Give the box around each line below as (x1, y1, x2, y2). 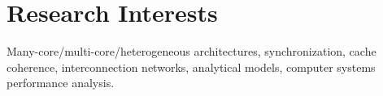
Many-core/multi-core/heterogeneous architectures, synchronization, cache (7, 43, 376, 60)
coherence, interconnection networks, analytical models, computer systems (7, 58, 376, 75)
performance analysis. (7, 74, 115, 91)
